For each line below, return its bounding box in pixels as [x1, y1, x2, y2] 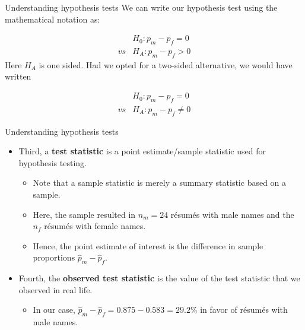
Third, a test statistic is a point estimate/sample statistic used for [18, 145, 266, 157]
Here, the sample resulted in [33, 208, 136, 220]
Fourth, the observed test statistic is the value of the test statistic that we [18, 272, 300, 284]
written [5, 70, 31, 82]
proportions [33, 251, 75, 264]
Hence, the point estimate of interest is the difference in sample [33, 239, 263, 252]
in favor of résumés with [200, 303, 288, 316]
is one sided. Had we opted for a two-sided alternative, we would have [39, 58, 293, 71]
